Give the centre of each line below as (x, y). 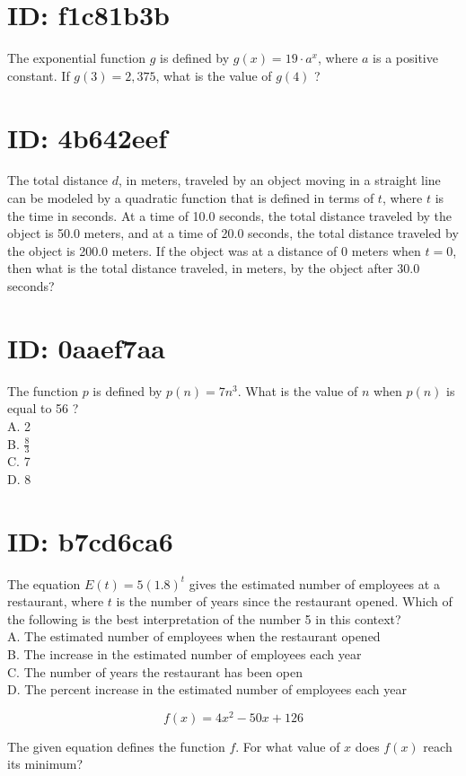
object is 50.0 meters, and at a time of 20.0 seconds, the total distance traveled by (233, 233)
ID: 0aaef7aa (86, 347)
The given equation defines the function (116, 746)
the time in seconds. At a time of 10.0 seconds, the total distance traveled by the (230, 215)
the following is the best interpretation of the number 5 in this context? (204, 618)
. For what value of (288, 746)
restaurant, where (56, 601)
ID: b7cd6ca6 (90, 540)
